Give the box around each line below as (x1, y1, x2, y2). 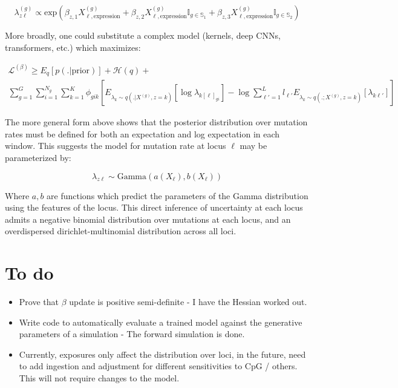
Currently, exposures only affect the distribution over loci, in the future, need (19, 347, 306, 360)
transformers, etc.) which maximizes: (5, 41, 141, 53)
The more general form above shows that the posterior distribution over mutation (5, 116, 308, 128)
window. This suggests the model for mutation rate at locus (5, 139, 226, 152)
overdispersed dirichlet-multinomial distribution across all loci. (5, 225, 237, 237)
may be (240, 139, 267, 152)
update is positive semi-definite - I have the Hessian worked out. (69, 295, 307, 308)
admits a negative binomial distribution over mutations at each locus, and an (5, 212, 291, 225)
